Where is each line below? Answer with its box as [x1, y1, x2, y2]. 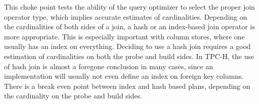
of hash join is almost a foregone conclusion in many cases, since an [4, 61, 213, 71]
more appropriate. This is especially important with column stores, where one [4, 31, 245, 41]
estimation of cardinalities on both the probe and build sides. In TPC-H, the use [4, 50, 254, 61]
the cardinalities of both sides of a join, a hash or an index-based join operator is [4, 21, 255, 32]
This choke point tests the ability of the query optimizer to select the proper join [4, 2, 255, 12]
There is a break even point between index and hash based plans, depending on [4, 80, 250, 91]
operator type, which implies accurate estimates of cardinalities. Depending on [4, 11, 247, 22]
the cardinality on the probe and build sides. [4, 90, 142, 101]
